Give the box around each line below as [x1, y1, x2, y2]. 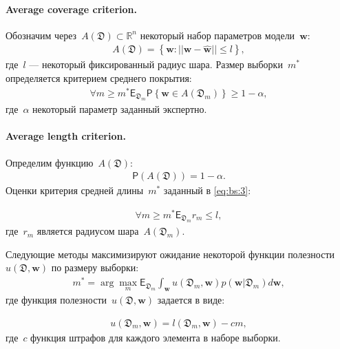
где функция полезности [6, 292, 107, 306]
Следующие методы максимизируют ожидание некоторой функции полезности [6, 246, 335, 261]
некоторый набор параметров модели [140, 28, 295, 42]
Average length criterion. [6, 129, 126, 143]
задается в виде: [157, 292, 225, 306]
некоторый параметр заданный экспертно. [32, 102, 207, 116]
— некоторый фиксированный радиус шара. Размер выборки [29, 57, 283, 72]
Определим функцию [6, 155, 94, 169]
